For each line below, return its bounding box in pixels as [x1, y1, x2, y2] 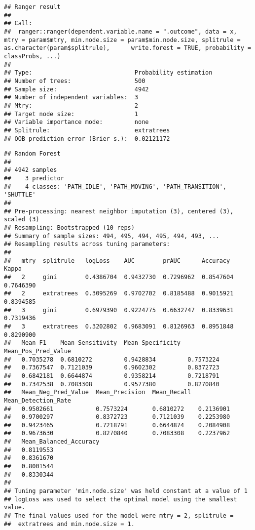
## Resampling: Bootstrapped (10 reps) [4, 224, 135, 232]
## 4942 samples [4, 166, 57, 174]
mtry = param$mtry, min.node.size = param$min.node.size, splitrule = [4, 36, 241, 43]
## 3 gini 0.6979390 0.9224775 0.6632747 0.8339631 [4, 306, 234, 314]
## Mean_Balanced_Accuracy [4, 438, 100, 446]
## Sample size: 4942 [4, 85, 149, 93]
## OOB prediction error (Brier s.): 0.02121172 [4, 135, 170, 142]
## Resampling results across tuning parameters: [4, 241, 170, 248]
